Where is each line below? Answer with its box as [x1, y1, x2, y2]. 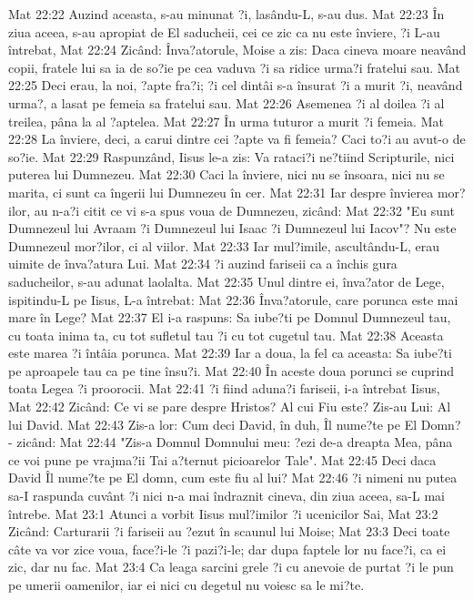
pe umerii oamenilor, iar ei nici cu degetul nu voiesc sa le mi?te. [8, 575, 365, 594]
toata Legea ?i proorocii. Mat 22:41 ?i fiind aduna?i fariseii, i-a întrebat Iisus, [8, 379, 440, 398]
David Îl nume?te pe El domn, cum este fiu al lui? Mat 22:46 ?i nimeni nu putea [8, 468, 458, 487]
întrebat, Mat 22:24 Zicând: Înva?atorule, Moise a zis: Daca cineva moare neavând [8, 40, 467, 59]
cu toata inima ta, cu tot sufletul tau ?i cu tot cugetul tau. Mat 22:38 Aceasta [8, 325, 444, 344]
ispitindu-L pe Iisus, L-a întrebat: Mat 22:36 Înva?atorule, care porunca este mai [8, 290, 458, 309]
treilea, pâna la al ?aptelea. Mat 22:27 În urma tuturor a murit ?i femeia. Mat [8, 111, 444, 130]
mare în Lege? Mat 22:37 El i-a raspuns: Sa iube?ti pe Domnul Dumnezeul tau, [8, 308, 451, 327]
